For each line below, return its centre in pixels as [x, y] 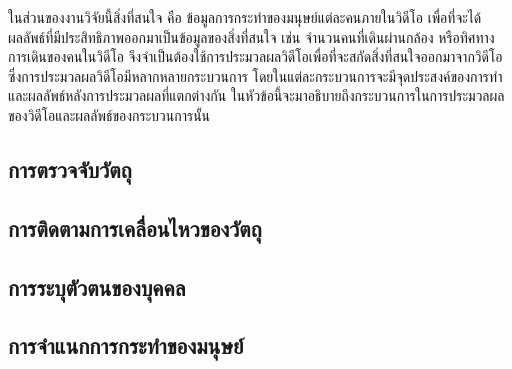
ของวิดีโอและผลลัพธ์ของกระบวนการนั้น [109, 114]
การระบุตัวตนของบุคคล [97, 286]
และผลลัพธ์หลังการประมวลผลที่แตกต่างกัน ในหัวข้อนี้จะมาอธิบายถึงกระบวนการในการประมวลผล [256, 95]
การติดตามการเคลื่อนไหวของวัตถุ [135, 227]
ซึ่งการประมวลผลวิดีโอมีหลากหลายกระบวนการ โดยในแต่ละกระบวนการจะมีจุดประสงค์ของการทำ [255, 75]
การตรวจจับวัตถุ [70, 168]
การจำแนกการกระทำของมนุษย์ [126, 345]
